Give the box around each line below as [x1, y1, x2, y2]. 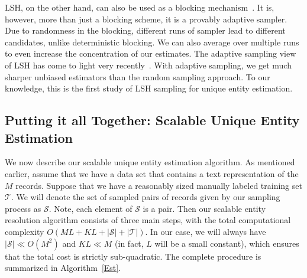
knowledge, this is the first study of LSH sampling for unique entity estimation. [5, 82, 293, 94]
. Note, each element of [49, 202, 133, 214]
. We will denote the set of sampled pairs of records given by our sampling [11, 191, 280, 203]
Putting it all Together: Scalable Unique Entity [5, 111, 300, 129]
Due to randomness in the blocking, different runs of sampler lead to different [5, 24, 286, 37]
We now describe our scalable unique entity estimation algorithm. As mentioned [5, 156, 295, 168]
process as [5, 202, 41, 214]
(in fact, [115, 237, 144, 249]
